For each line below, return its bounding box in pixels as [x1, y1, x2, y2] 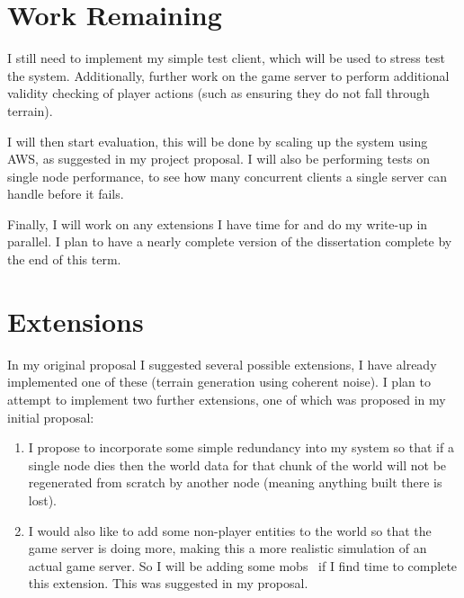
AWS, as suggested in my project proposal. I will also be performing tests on [7, 149, 431, 168]
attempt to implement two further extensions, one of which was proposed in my [7, 389, 446, 408]
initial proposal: [7, 407, 94, 426]
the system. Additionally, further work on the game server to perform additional [7, 66, 450, 85]
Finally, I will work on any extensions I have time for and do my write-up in [7, 214, 428, 233]
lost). [28, 490, 57, 509]
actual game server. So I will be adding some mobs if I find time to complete [28, 556, 458, 575]
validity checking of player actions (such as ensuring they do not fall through [7, 84, 430, 103]
